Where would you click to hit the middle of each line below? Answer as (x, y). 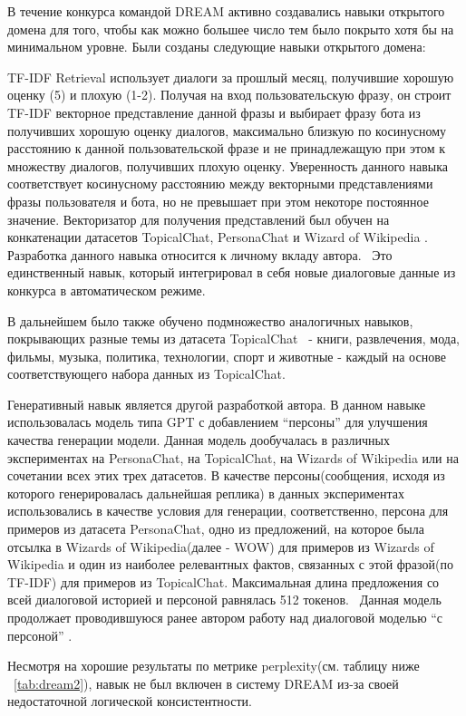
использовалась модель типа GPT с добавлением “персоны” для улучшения (218, 422)
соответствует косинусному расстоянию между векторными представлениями (220, 184)
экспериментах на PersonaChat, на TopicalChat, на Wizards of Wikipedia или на (233, 457)
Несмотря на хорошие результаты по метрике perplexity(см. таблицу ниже (214, 666)
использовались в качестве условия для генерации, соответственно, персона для (228, 511)
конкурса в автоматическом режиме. (107, 290)
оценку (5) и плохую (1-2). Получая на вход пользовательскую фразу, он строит (229, 95)
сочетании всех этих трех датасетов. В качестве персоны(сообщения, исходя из (226, 475)
